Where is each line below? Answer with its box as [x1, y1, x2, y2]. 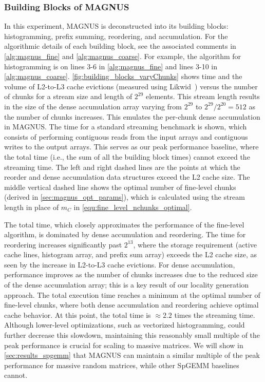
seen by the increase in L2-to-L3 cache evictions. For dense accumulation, [4, 259, 235, 270]
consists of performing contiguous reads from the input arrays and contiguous [4, 131, 248, 142]
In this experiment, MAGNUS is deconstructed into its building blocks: [4, 21, 229, 31]
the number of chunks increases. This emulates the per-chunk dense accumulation [4, 111, 260, 122]
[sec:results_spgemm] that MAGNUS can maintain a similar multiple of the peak [4, 350, 260, 360]
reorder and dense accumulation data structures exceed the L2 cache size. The [4, 171, 250, 182]
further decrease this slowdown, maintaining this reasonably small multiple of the [4, 330, 260, 340]
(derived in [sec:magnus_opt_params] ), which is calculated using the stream [4, 192, 245, 202]
